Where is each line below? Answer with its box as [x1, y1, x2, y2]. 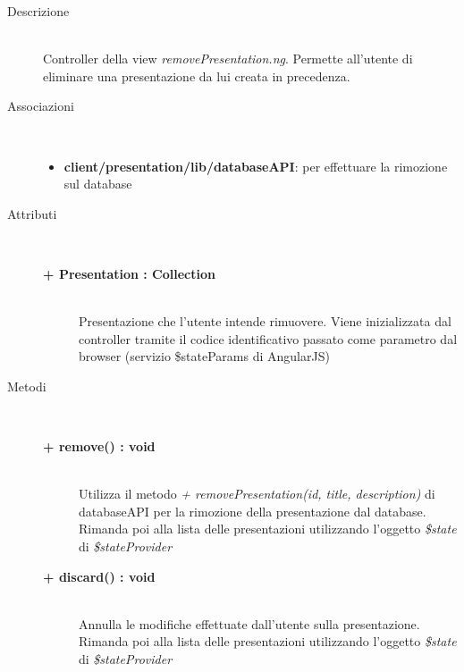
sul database [63, 174, 132, 193]
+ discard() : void [43, 567, 156, 585]
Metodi [7, 376, 46, 395]
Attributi [7, 204, 57, 223]
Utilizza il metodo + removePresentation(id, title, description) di [79, 484, 435, 503]
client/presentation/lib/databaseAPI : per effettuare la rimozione [63, 156, 448, 175]
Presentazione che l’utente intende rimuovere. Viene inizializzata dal [79, 312, 451, 331]
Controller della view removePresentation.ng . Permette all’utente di [43, 49, 413, 68]
